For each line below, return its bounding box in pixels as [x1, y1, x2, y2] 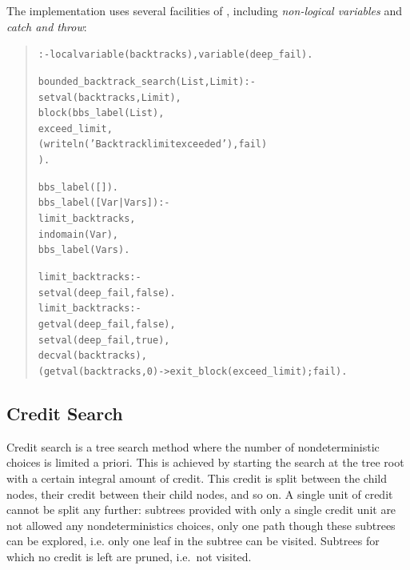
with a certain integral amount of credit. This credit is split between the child [6, 470, 387, 487]
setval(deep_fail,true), [38, 334, 170, 346]
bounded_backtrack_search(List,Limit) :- [38, 75, 256, 87]
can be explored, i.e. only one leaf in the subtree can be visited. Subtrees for [6, 532, 380, 549]
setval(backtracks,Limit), [38, 91, 181, 103]
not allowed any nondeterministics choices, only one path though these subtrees [6, 516, 396, 533]
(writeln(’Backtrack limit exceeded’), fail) [38, 138, 268, 151]
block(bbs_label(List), [38, 107, 165, 119]
